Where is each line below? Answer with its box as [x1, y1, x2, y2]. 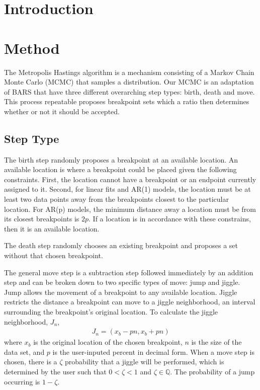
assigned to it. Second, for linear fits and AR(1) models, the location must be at [4, 184, 251, 194]
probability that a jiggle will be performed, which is [65, 356, 224, 367]
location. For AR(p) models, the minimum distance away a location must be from [4, 203, 256, 214]
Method [4, 37, 60, 58]
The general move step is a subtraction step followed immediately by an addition [4, 267, 253, 277]
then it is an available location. [4, 223, 100, 233]
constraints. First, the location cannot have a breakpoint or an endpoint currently [4, 174, 256, 184]
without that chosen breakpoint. [4, 250, 103, 261]
